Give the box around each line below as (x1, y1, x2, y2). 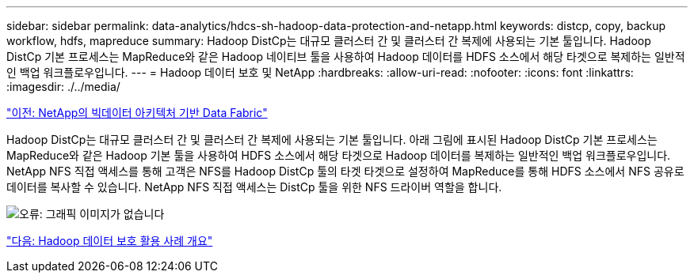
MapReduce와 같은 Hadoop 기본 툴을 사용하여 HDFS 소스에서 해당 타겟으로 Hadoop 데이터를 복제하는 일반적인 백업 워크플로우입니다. (6, 149, 671, 162)
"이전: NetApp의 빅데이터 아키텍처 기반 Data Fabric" (6, 106, 268, 119)
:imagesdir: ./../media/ (6, 80, 120, 93)
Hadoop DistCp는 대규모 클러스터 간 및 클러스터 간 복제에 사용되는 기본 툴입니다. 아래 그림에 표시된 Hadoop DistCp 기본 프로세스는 (6, 133, 658, 146)
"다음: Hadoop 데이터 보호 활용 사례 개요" (6, 234, 213, 247)
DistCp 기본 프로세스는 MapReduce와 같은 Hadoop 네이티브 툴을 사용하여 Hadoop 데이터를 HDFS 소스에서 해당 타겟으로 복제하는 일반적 (6, 50, 685, 63)
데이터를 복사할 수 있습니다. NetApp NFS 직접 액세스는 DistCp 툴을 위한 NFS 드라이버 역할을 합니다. (6, 180, 502, 194)
